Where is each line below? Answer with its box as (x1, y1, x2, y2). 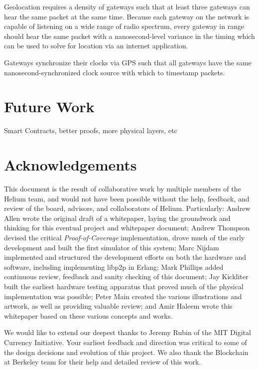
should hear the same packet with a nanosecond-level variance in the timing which (4, 30, 255, 41)
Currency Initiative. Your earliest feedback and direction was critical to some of (4, 337, 247, 347)
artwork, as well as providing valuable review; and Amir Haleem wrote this (4, 301, 233, 311)
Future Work (4, 96, 95, 117)
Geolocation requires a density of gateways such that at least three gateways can (4, 1, 250, 11)
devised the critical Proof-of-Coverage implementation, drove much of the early (4, 232, 245, 242)
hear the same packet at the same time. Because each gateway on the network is (4, 11, 249, 21)
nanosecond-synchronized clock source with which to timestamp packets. (4, 67, 225, 77)
